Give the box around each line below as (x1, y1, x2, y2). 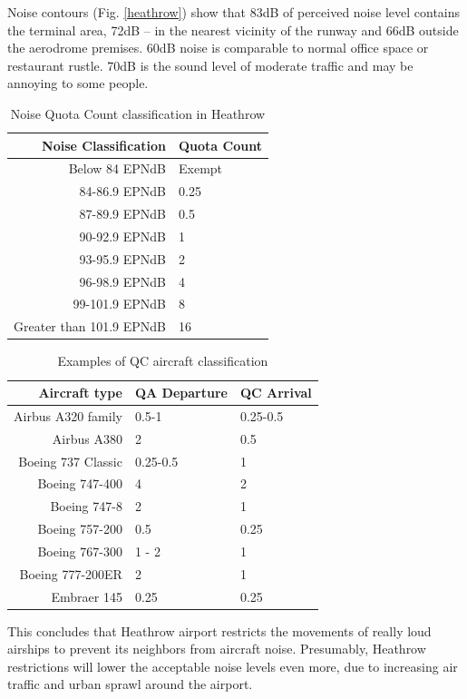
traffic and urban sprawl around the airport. (7, 674, 253, 694)
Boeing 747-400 (37, 474, 122, 493)
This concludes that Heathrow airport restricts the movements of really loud (7, 621, 432, 640)
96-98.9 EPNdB (79, 271, 166, 290)
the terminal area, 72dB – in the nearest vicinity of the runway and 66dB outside (7, 20, 459, 39)
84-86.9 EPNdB (79, 182, 166, 201)
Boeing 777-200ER (19, 564, 122, 583)
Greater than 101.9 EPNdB (14, 317, 166, 336)
